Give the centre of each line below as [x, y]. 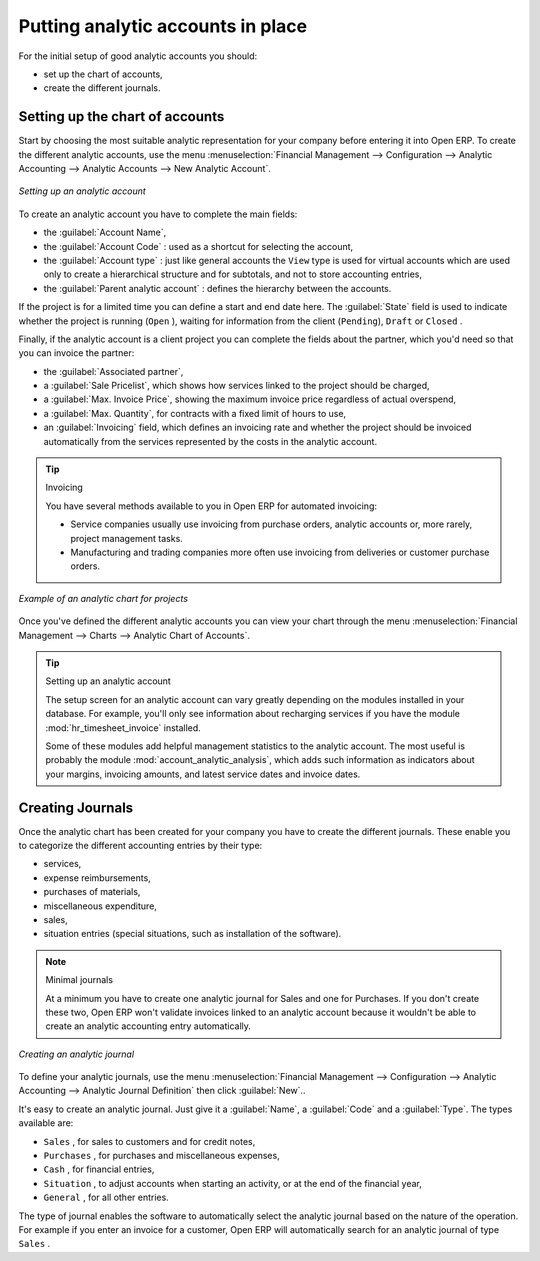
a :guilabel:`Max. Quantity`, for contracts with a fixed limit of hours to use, [195, 413]
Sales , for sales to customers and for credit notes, [149, 1141]
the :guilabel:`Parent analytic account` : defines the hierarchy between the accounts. [217, 288]
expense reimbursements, [97, 877]
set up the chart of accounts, [103, 74]
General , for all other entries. [106, 1197]
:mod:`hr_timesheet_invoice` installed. [123, 727]
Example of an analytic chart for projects [103, 598]
